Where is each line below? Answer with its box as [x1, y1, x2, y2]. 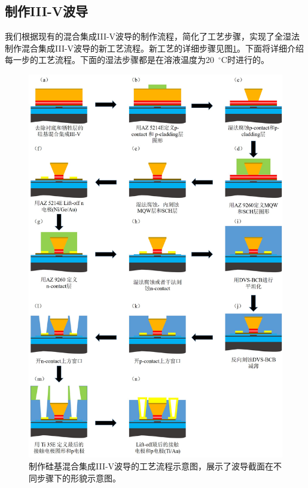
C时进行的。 [221, 53, 269, 66]
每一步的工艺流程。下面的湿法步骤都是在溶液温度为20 [5, 53, 214, 66]
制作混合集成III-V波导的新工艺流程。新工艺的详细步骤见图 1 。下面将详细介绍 [5, 41, 304, 54]
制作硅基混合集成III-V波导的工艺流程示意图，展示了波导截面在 [29, 460, 274, 472]
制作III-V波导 [5, 2, 89, 20]
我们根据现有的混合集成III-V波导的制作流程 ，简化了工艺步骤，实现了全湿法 [5, 30, 300, 43]
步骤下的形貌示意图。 [36, 471, 121, 484]
